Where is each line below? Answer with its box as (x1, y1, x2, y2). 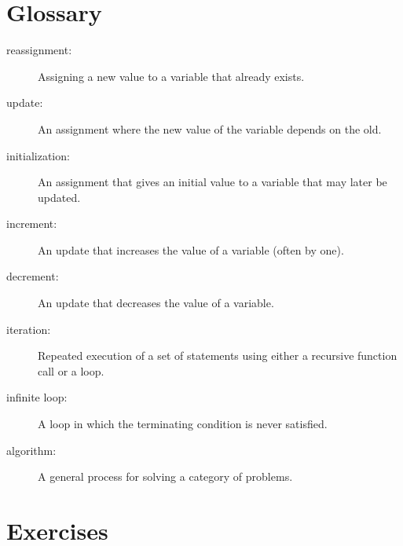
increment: (6, 215, 57, 232)
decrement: (6, 268, 59, 284)
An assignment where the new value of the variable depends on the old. (38, 120, 382, 137)
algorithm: (6, 442, 57, 458)
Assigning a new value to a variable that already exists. (38, 68, 305, 84)
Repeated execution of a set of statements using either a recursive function (38, 347, 398, 364)
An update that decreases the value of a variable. (38, 295, 274, 311)
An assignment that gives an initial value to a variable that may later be (38, 174, 387, 190)
